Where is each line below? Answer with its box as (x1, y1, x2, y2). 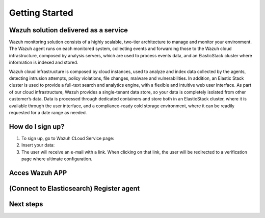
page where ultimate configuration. (21, 156, 93, 162)
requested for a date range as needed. (9, 109, 87, 115)
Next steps (9, 200, 43, 208)
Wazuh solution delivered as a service (9, 26, 128, 34)
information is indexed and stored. (9, 59, 79, 66)
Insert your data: (21, 142, 55, 148)
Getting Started (9, 7, 74, 18)
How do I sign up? (9, 122, 65, 131)
